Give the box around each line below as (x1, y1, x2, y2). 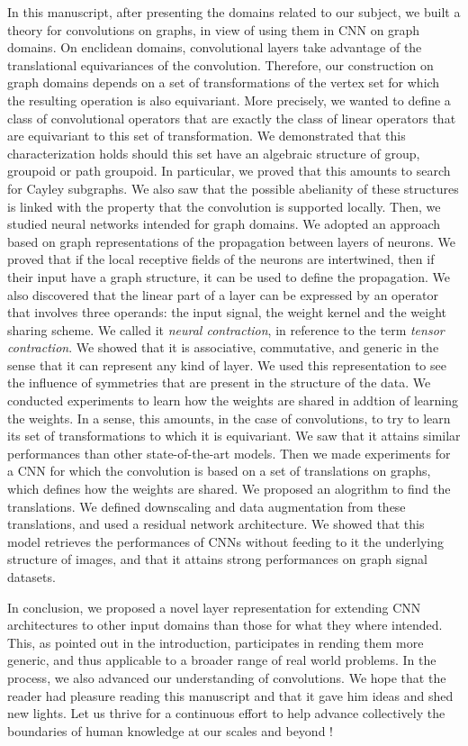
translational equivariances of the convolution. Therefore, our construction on (7, 55, 434, 74)
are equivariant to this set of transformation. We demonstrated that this (7, 126, 406, 145)
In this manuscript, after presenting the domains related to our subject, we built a (7, 3, 461, 21)
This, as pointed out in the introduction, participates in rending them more (7, 632, 424, 651)
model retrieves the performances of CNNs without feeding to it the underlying (7, 532, 444, 550)
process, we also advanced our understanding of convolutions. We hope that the (7, 668, 446, 687)
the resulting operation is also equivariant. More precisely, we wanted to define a (7, 90, 451, 109)
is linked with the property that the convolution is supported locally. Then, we (7, 196, 441, 215)
